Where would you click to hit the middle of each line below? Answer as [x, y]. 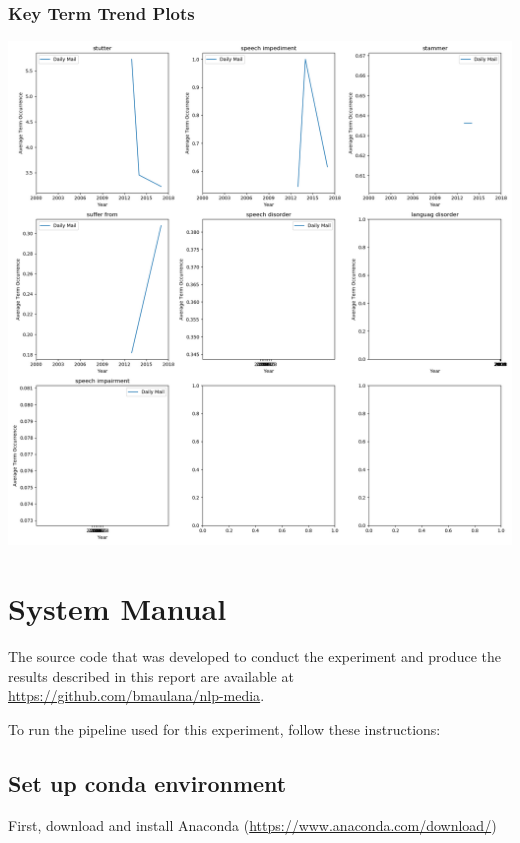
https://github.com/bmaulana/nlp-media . [136, 695]
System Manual [117, 608]
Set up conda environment [147, 782]
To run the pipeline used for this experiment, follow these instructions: [224, 728]
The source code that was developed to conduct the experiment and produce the [254, 655]
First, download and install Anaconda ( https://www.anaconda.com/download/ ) [252, 824]
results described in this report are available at [151, 675]
